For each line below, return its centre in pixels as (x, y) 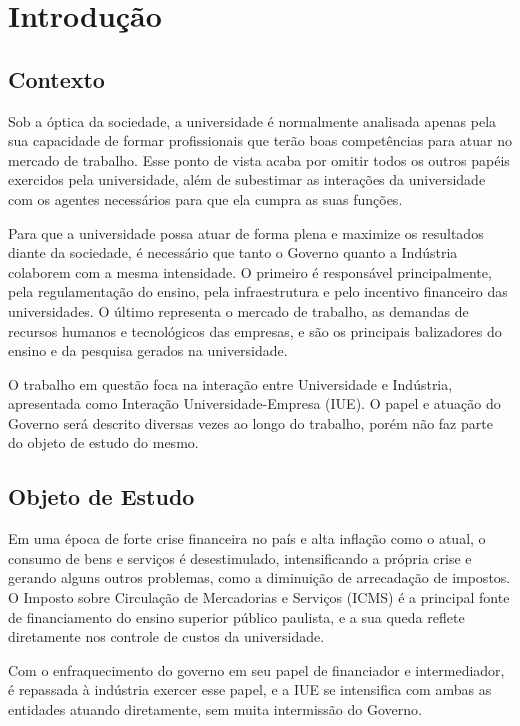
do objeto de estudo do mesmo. (103, 442)
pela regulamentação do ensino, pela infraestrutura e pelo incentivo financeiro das (258, 291)
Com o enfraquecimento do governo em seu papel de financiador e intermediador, (256, 669)
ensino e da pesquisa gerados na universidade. (148, 350)
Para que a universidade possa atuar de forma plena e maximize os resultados (246, 232)
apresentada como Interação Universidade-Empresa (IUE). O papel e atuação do (254, 403)
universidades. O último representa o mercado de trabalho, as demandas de (238, 310)
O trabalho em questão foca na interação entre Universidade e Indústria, (230, 383)
